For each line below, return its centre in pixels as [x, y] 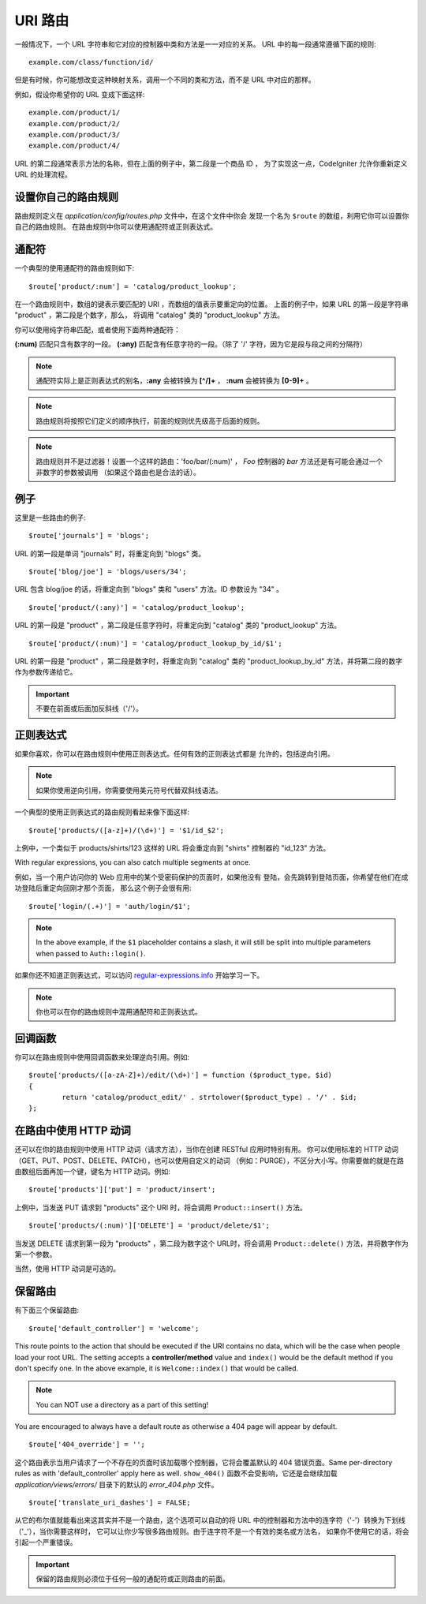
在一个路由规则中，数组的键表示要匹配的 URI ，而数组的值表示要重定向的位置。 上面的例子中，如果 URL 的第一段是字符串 [212, 305]
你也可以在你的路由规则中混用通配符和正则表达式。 [119, 1011]
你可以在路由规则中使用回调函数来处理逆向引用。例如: [102, 1056]
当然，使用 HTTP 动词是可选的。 [67, 1269]
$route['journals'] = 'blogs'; [89, 536]
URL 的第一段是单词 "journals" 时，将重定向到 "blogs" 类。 [110, 553]
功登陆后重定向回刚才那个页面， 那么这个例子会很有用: [103, 888]
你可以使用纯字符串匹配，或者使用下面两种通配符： [97, 329]
